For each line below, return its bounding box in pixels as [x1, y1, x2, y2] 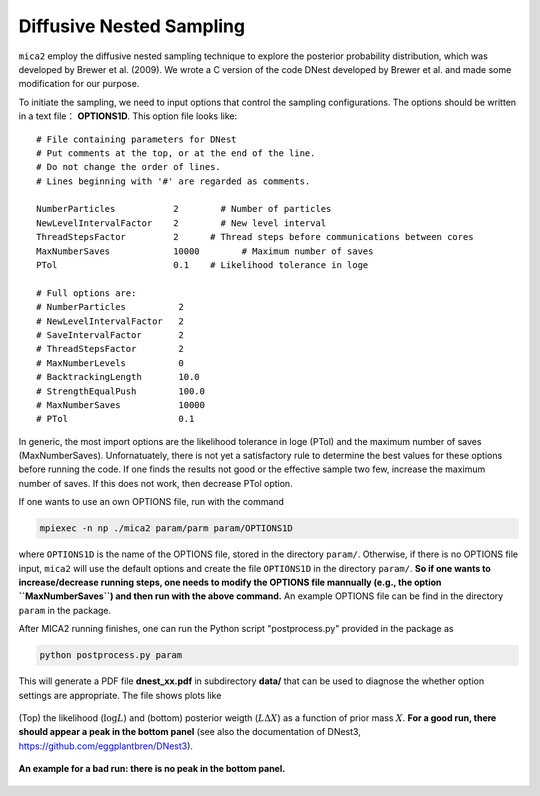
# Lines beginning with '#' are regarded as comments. [36, 175, 311, 187]
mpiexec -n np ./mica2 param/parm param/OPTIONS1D [39, 523, 294, 534]
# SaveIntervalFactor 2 [36, 329, 185, 340]
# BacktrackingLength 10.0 [36, 371, 200, 383]
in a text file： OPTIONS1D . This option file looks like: [18, 110, 238, 122]
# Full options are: [36, 287, 137, 299]
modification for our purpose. [18, 78, 140, 90]
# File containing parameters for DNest [36, 133, 237, 145]
